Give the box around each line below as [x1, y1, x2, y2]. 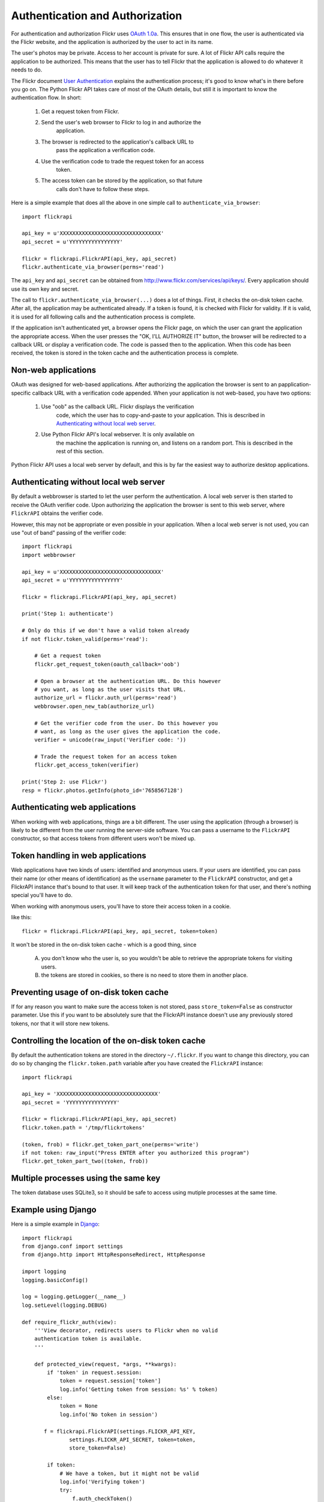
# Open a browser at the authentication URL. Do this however [34, 678, 221, 684]
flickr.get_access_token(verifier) [34, 762, 139, 768]
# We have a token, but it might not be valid [59, 1470, 199, 1477]
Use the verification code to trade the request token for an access [41, 157, 204, 165]
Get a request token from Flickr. [41, 108, 119, 115]
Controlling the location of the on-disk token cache [11, 1035, 206, 1045]
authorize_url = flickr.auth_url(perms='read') [34, 695, 177, 701]
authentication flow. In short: [11, 94, 82, 102]
